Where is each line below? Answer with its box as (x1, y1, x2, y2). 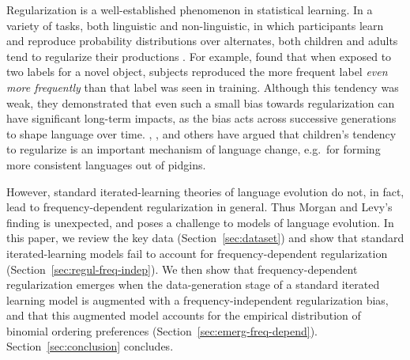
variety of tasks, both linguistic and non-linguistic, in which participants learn (6, 17, 384, 33)
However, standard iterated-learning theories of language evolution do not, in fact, (6, 183, 404, 199)
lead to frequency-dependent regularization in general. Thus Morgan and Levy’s (6, 199, 393, 215)
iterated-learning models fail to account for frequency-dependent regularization (6, 244, 388, 261)
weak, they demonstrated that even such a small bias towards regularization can (6, 94, 395, 111)
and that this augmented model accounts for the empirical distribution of (6, 307, 361, 324)
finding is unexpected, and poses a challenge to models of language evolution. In (6, 214, 394, 230)
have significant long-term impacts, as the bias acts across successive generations (6, 110, 397, 127)
